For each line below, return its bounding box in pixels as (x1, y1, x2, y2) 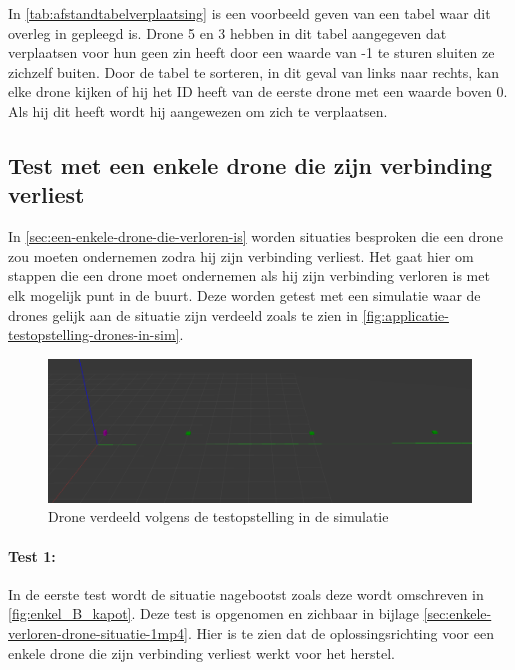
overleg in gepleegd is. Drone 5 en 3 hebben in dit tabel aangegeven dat (8, 22, 447, 43)
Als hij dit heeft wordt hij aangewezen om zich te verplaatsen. (8, 100, 388, 121)
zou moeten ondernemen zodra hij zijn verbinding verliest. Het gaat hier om (8, 245, 474, 266)
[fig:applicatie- (362, 304, 449, 325)
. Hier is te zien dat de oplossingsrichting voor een (187, 622, 494, 643)
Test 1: (8, 545, 56, 566)
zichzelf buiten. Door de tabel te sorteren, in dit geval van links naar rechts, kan (8, 61, 500, 82)
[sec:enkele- (423, 603, 492, 624)
